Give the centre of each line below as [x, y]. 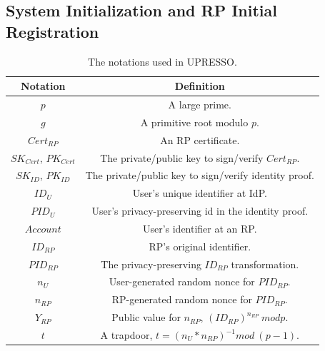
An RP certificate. [200, 139]
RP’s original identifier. [200, 246]
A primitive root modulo [194, 122]
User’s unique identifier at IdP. [200, 193]
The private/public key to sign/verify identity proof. [200, 175]
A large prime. [200, 105]
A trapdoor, [126, 335]
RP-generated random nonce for [182, 299]
